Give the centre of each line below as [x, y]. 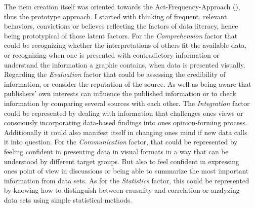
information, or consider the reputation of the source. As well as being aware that [128, 84]
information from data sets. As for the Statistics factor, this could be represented [127, 180]
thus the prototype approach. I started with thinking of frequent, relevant [116, 16]
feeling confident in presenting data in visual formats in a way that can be [116, 151]
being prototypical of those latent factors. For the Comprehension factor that [121, 35]
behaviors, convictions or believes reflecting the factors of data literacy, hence [121, 26]
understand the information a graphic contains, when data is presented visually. [125, 64]
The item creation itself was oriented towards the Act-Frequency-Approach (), [122, 6]
